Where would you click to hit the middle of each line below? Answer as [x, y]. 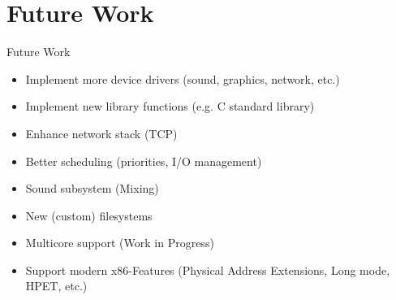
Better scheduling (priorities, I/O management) [144, 161]
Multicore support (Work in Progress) [120, 243]
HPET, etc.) [56, 286]
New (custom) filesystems [89, 215]
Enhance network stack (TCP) [101, 133]
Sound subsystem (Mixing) [92, 188]
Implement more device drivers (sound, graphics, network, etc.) [183, 78]
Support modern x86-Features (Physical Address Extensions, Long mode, [208, 270]
